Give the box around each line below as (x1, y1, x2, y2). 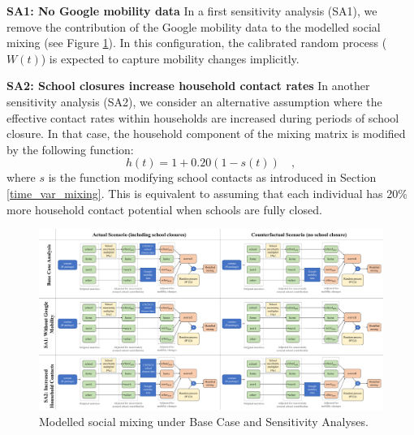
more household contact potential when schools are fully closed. (6, 200, 322, 217)
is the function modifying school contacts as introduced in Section (48, 169, 377, 186)
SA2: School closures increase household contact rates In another (6, 77, 370, 94)
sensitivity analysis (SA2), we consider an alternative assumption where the (6, 93, 382, 110)
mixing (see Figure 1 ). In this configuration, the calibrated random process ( (6, 34, 387, 51)
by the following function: (6, 140, 134, 157)
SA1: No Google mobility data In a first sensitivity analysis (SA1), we (6, 2, 377, 19)
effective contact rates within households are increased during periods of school (6, 109, 399, 126)
